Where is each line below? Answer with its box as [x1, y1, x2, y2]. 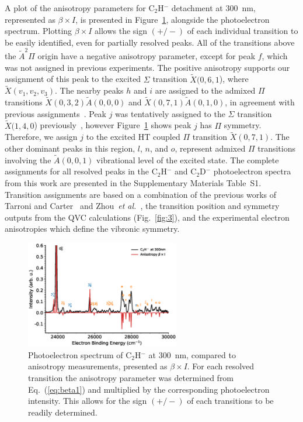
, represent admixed [175, 142, 246, 154]
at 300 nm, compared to [148, 348, 236, 361]
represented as [5, 13, 55, 25]
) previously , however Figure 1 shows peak [34, 119, 191, 131]
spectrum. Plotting [5, 25, 72, 37]
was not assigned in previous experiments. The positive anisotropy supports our [5, 61, 290, 73]
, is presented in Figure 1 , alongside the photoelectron [75, 13, 270, 25]
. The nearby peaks [54, 84, 124, 97]
